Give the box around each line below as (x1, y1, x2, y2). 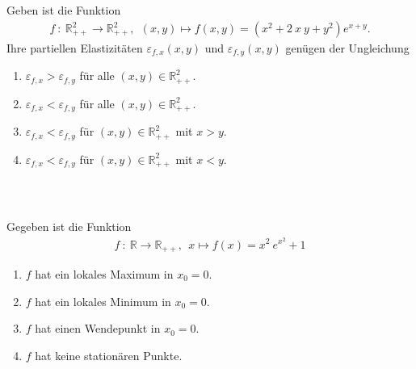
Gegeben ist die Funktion (6, 218, 132, 235)
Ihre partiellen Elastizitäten (6, 40, 143, 57)
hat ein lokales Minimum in (35, 292, 171, 309)
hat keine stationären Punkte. (35, 346, 183, 363)
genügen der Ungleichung (285, 40, 410, 57)
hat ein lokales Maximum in (35, 265, 174, 282)
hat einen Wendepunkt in (35, 320, 161, 337)
